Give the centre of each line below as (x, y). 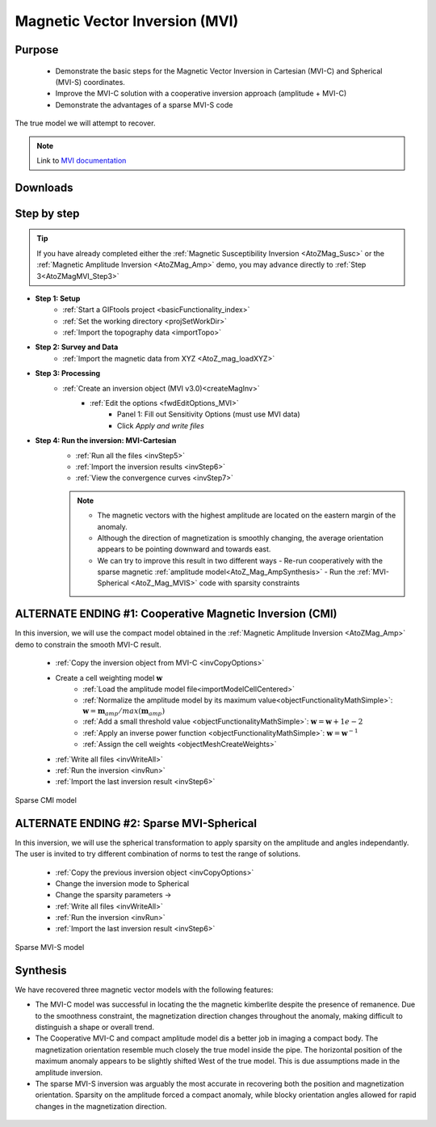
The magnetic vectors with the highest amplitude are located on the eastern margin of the (247, 515)
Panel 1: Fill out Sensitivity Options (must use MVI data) (209, 414)
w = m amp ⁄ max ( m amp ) (124, 711)
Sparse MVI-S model (50, 947)
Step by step (47, 213)
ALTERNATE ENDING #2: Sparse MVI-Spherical (136, 823)
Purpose (37, 50)
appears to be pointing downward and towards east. (184, 549)
